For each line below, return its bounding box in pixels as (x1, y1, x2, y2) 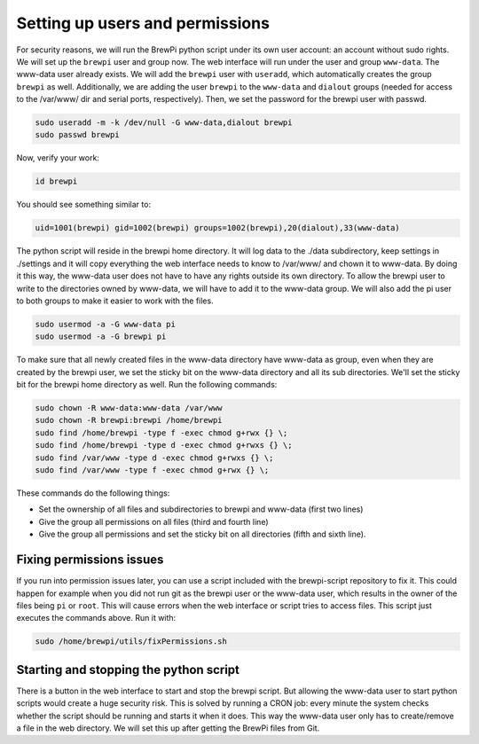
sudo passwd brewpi (35, 129, 120, 140)
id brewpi (35, 176, 78, 186)
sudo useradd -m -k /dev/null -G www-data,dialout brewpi (35, 118, 293, 128)
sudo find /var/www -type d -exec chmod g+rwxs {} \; (35, 452, 274, 463)
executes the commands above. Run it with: (16, 613, 177, 623)
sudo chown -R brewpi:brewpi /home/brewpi (35, 415, 223, 426)
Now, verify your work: (16, 153, 99, 163)
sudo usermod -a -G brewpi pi (35, 332, 167, 341)
